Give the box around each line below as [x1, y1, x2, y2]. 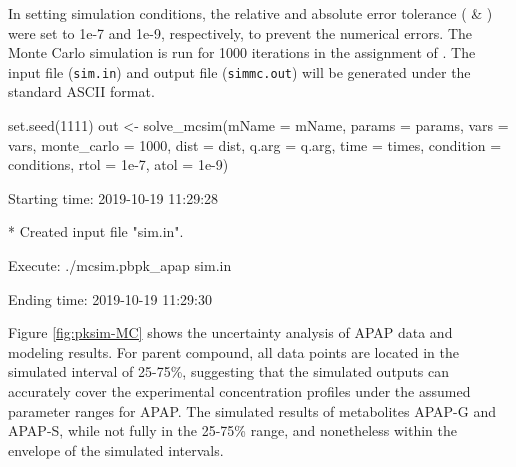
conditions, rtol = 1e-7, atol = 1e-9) [8, 154, 229, 175]
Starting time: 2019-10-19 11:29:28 [8, 187, 219, 208]
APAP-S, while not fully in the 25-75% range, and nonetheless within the [8, 420, 458, 441]
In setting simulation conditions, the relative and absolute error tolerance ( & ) [8, 3, 493, 23]
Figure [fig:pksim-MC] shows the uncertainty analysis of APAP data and [8, 322, 453, 343]
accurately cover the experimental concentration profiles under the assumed [8, 380, 471, 401]
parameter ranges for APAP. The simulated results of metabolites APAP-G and [8, 400, 496, 421]
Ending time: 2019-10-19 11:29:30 [8, 288, 212, 309]
